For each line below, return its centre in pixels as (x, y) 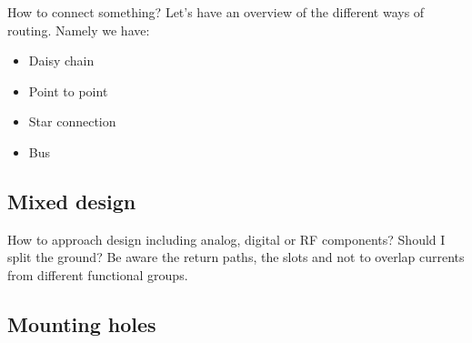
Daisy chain (61, 61)
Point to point (68, 91)
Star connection (72, 121)
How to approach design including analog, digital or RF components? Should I (226, 239)
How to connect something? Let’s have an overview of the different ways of (216, 12)
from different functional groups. (98, 274)
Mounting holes (82, 323)
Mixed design (72, 201)
